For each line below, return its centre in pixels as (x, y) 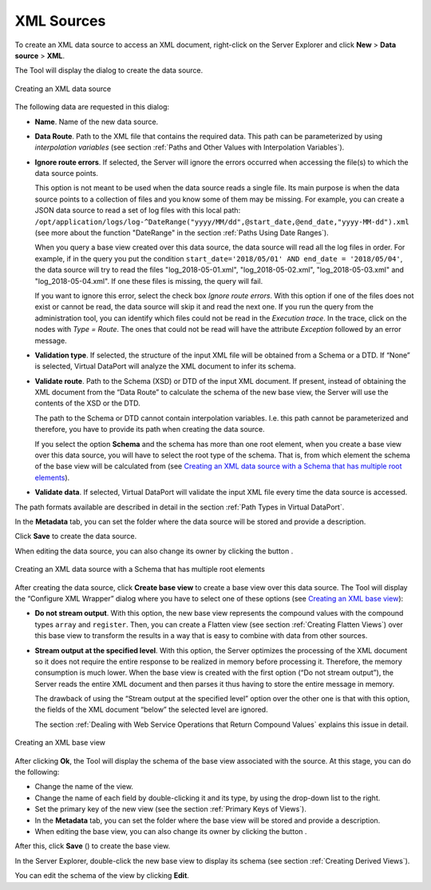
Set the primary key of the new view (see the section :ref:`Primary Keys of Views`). (170, 809)
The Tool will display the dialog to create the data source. (109, 70)
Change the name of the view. (84, 787)
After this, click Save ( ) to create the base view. (93, 846)
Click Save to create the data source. (76, 537)
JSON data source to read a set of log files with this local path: (138, 210)
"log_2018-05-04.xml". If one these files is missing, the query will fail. (149, 281)
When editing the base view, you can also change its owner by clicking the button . (171, 831)
